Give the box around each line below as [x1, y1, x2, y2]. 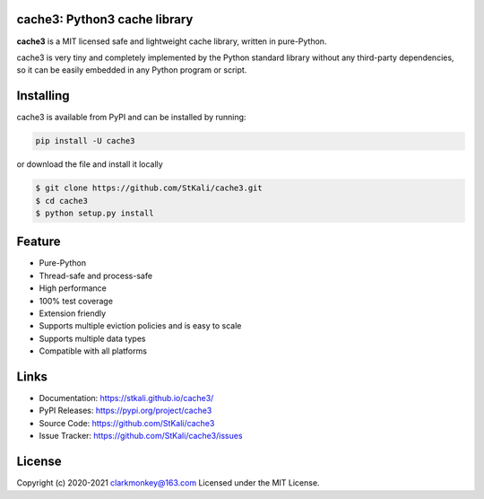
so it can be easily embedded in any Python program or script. [16, 65, 247, 75]
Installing [16, 88, 71, 103]
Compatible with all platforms [39, 346, 148, 356]
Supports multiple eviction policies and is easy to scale [39, 320, 242, 331]
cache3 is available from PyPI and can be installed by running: [16, 112, 246, 123]
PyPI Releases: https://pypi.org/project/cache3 [39, 405, 212, 416]
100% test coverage [39, 295, 114, 306]
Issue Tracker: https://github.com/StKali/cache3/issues [39, 431, 243, 442]
